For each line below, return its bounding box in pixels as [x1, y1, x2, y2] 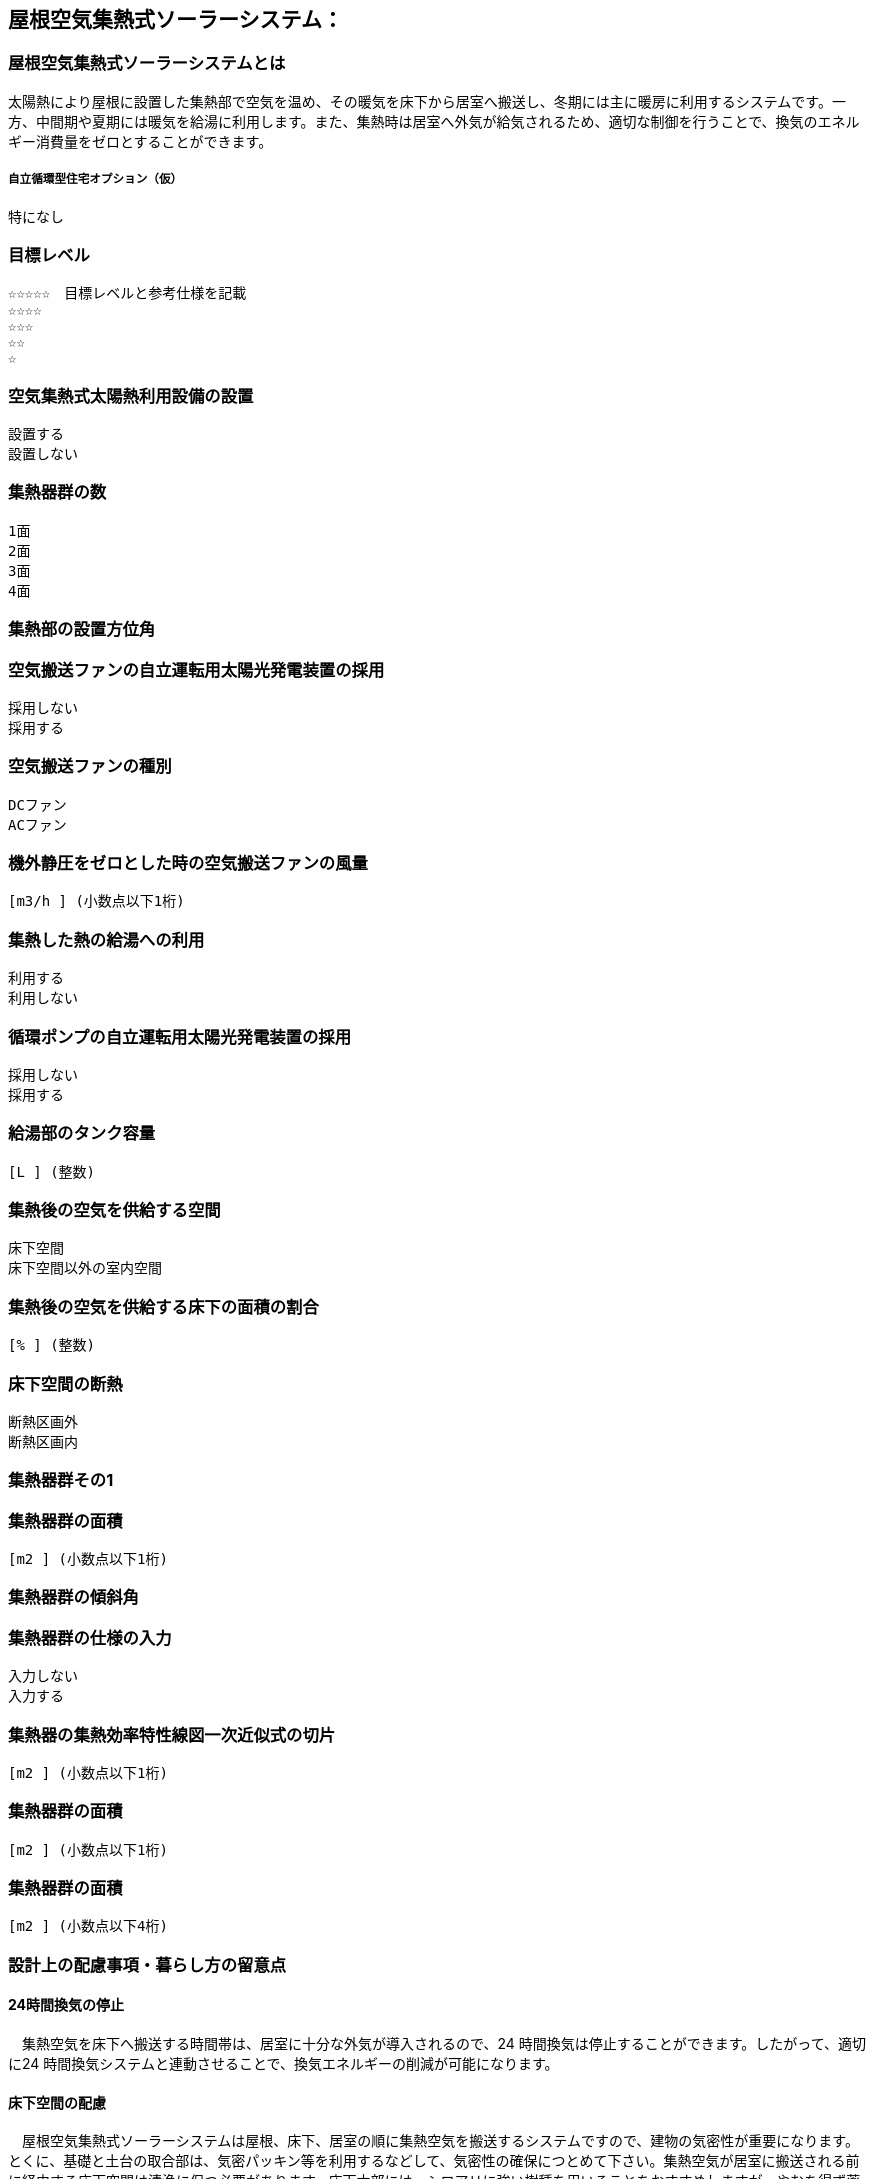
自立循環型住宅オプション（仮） [8, 172, 183, 187]
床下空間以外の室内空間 [8, 1260, 162, 1277]
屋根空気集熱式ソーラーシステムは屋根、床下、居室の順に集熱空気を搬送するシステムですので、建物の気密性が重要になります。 [21, 2132, 859, 2150]
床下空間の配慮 [8, 2093, 106, 2111]
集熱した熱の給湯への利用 [8, 929, 205, 950]
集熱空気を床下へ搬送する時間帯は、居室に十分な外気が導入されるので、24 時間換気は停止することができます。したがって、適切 [21, 2035, 866, 2053]
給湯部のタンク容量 [8, 1123, 156, 1144]
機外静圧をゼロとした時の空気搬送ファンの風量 [8, 853, 368, 874]
